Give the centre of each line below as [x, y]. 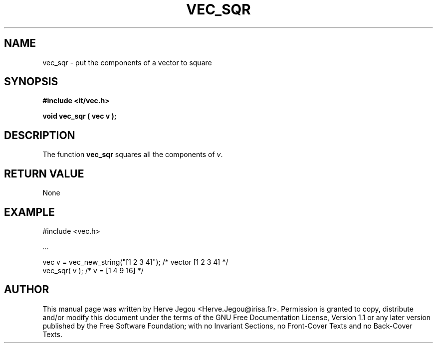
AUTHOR [27, 290]
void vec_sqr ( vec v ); [80, 116]
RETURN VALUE [44, 173]
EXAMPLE [29, 212]
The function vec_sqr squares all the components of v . [133, 155]
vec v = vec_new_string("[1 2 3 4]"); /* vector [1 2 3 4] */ [135, 262]
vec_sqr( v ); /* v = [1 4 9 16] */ [93, 270]
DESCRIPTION [40, 135]
